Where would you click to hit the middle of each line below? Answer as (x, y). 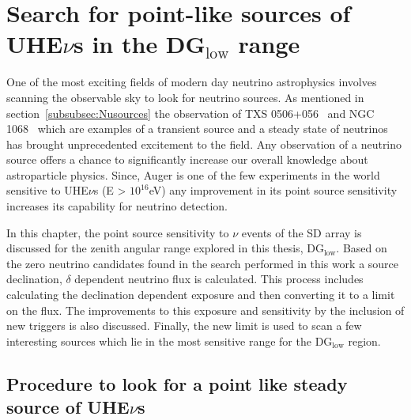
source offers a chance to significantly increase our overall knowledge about (187, 159)
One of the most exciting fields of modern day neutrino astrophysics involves (192, 82)
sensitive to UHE (47, 190)
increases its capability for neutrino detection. (117, 206)
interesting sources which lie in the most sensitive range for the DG (170, 341)
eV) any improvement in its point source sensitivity (273, 190)
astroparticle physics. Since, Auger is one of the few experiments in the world (193, 174)
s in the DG (140, 44)
